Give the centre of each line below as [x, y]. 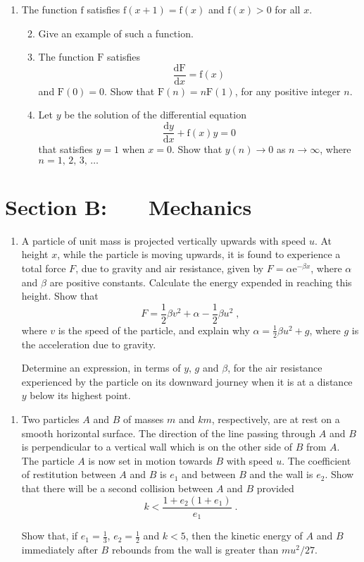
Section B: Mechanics [128, 206]
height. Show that [60, 296]
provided [275, 488]
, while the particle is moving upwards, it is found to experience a [199, 254]
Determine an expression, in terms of [101, 368]
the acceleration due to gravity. [89, 344]
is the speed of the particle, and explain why [154, 330]
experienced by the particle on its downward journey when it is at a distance [187, 381]
